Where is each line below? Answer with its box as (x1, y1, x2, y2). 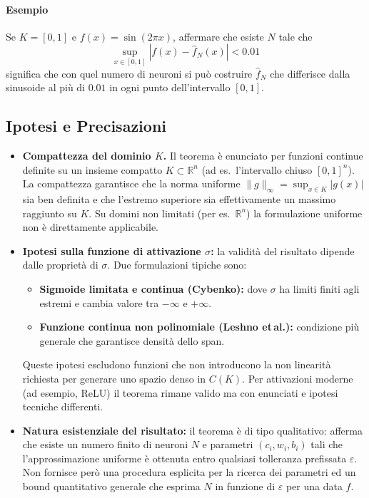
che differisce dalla (270, 66, 350, 81)
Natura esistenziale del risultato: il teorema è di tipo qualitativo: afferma (22, 422, 363, 437)
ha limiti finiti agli (279, 281, 360, 296)
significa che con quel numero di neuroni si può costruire (6, 66, 253, 81)
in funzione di (215, 479, 276, 494)
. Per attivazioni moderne (242, 370, 353, 385)
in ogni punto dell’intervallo (109, 80, 231, 95)
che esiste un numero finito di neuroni (22, 437, 188, 452)
